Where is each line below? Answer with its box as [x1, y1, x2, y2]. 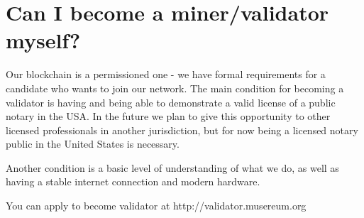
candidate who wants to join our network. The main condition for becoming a [6, 80, 344, 95]
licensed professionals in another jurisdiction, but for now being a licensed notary [6, 122, 358, 137]
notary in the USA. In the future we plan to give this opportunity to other [6, 109, 331, 124]
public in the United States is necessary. [6, 136, 180, 151]
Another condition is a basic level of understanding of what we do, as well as [6, 160, 339, 175]
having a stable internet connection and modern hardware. [6, 174, 260, 189]
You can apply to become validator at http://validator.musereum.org [6, 198, 307, 213]
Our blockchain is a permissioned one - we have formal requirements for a [6, 67, 326, 82]
